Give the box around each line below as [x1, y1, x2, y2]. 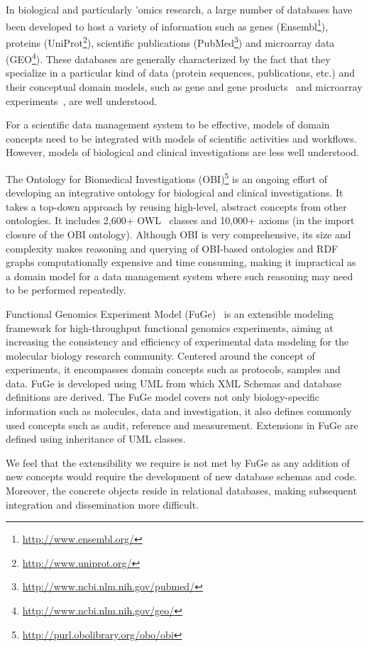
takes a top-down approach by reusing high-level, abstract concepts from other [6, 199, 347, 214]
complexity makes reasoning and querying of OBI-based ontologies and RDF [6, 240, 338, 255]
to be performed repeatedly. [6, 282, 126, 297]
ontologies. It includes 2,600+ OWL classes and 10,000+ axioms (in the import [6, 213, 355, 228]
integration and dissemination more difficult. [6, 497, 199, 511]
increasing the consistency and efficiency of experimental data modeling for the [6, 334, 349, 349]
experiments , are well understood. [6, 93, 158, 108]
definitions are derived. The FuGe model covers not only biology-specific [6, 389, 320, 404]
